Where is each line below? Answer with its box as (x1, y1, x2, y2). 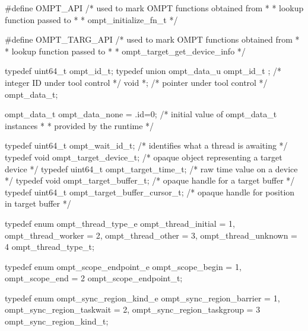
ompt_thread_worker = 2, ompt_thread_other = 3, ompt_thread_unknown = (5, 229, 298, 241)
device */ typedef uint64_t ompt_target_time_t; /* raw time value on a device (5, 162, 298, 175)
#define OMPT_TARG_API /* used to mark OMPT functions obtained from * (5, 33, 300, 46)
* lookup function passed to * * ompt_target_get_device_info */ (5, 44, 246, 57)
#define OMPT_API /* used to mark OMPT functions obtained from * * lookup (5, 2, 304, 14)
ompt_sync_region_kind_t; (5, 315, 109, 327)
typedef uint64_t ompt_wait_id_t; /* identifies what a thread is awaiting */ (5, 139, 288, 152)
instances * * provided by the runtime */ (5, 119, 154, 131)
